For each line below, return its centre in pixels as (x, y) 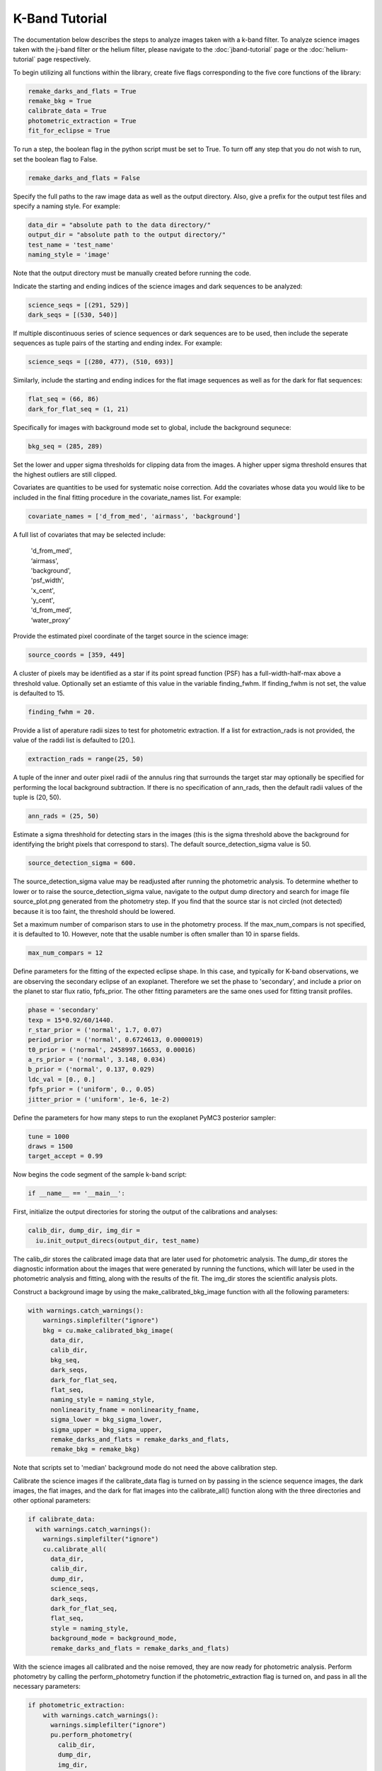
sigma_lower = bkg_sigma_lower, (106, 1420)
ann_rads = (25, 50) (63, 816)
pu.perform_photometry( (92, 1735)
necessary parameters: (47, 1687)
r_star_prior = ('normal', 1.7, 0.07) (95, 1030)
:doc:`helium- (329, 49)
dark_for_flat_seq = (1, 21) (79, 409)
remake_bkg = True (60, 101)
